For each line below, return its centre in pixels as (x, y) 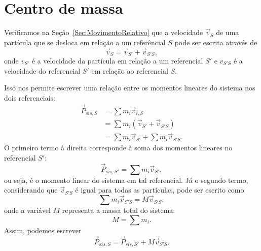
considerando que (31, 190)
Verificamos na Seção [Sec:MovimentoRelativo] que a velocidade (104, 32)
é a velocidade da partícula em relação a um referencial (117, 60)
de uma (228, 32)
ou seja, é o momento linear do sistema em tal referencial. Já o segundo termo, (126, 180)
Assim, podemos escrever (43, 230)
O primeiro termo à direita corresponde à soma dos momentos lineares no (118, 148)
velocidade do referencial (42, 70)
